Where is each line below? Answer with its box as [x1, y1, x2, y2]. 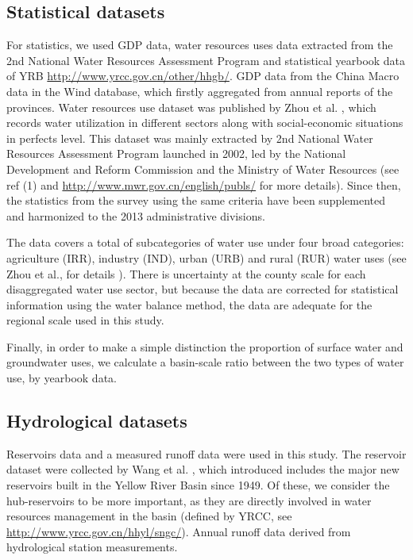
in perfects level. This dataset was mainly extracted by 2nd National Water [6, 129, 373, 146]
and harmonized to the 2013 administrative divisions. [6, 207, 265, 224]
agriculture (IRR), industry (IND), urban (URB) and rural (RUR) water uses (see [6, 249, 407, 266]
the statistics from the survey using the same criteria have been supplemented [6, 192, 386, 209]
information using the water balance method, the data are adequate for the [6, 296, 372, 313]
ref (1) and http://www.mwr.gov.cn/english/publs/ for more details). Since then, [6, 176, 401, 193]
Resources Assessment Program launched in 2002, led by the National [6, 145, 346, 162]
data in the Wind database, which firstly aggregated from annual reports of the [6, 82, 393, 99]
